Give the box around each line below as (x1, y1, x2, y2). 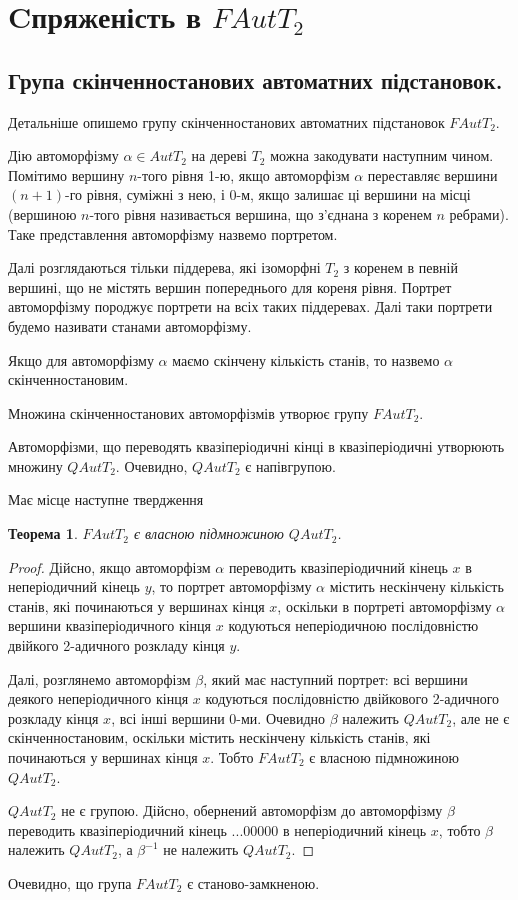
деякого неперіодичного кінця (8, 688, 189, 709)
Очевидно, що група (8, 872, 132, 893)
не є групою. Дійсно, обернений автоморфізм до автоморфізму (61, 800, 443, 821)
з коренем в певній (343, 257, 458, 278)
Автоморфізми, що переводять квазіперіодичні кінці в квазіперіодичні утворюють (8, 436, 505, 457)
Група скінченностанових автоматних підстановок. (8, 64, 503, 95)
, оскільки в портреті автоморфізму (277, 595, 492, 616)
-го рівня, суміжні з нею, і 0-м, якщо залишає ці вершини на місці (65, 184, 471, 205)
